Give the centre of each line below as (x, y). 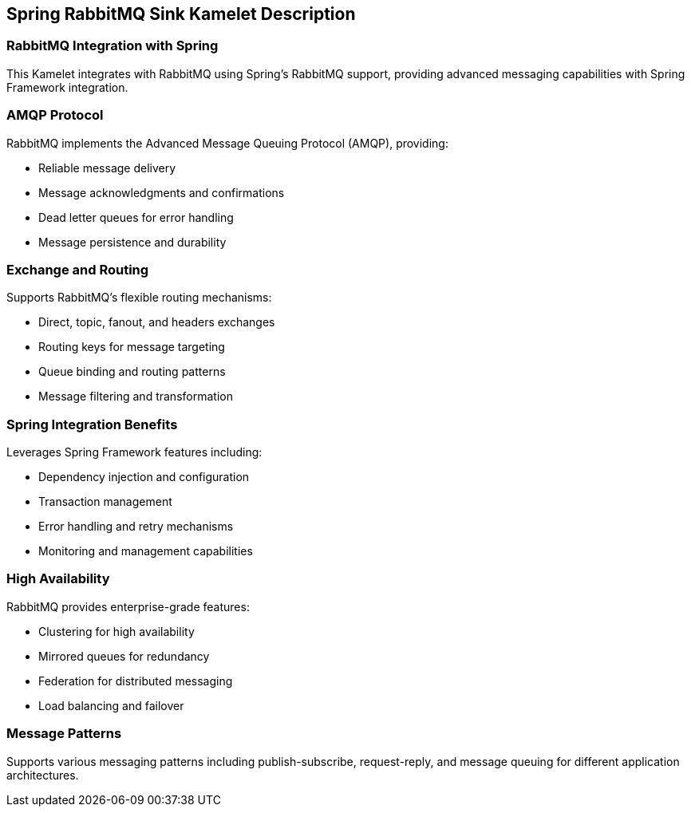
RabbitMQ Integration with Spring (113, 46)
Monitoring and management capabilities (146, 551)
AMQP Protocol (55, 115)
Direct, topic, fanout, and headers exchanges (157, 322)
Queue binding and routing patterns (132, 372)
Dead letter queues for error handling (136, 217)
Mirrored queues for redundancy (124, 656)
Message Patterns (64, 734)
